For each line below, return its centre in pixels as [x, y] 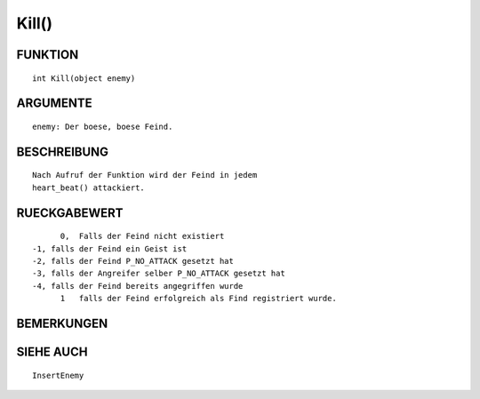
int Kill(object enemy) [84, 78]
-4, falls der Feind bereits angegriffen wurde [138, 286]
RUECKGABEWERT [70, 213]
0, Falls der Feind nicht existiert [142, 236]
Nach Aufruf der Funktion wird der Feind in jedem [145, 175]
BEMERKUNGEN [62, 323]
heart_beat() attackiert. [89, 188]
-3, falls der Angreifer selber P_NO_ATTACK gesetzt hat [159, 274]
